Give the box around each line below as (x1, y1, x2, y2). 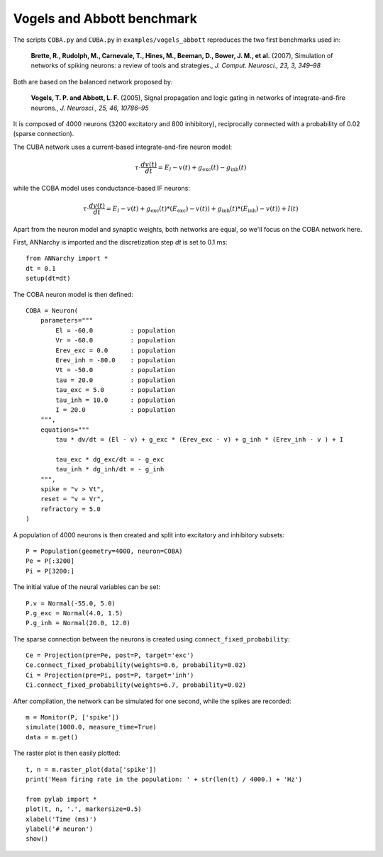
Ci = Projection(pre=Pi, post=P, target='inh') (26, 671, 194, 679)
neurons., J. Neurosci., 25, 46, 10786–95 (30, 103, 149, 112)
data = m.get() (26, 733, 79, 741)
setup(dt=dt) (26, 274, 71, 283)
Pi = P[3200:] (26, 567, 74, 575)
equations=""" (40, 425, 90, 434)
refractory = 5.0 (40, 505, 101, 513)
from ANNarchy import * (26, 254, 109, 262)
